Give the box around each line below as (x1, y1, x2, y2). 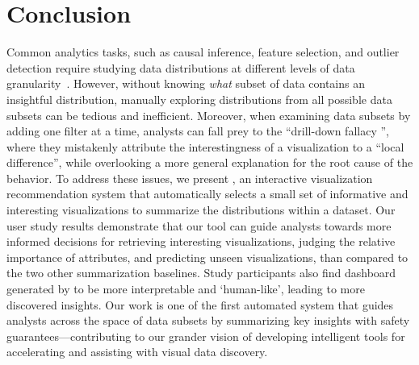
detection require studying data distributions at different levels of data (6, 59, 355, 76)
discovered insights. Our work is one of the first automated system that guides (6, 296, 394, 313)
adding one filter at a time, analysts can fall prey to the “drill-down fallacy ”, (6, 122, 389, 139)
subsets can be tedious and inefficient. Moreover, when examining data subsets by (6, 106, 411, 123)
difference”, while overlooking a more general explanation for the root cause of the (6, 154, 413, 171)
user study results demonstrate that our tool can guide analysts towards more (6, 217, 392, 234)
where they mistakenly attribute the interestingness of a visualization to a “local (6, 138, 404, 155)
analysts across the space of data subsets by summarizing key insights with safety (6, 312, 410, 329)
